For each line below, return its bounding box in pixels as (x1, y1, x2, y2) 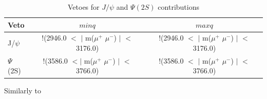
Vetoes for (68, 2, 100, 12)
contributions (158, 2, 199, 12)
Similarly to (4, 85, 42, 95)
